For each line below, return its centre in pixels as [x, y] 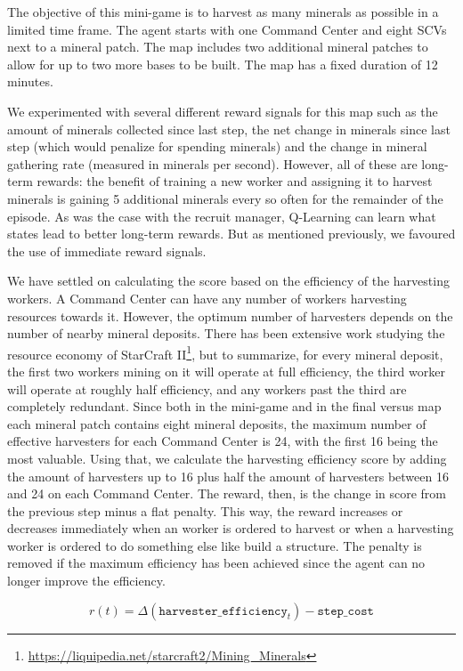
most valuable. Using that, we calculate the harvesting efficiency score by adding [227, 458]
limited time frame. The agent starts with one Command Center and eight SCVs [227, 29]
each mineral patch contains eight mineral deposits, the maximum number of [217, 423]
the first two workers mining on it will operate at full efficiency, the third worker [226, 371]
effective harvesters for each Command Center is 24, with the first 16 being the [223, 441]
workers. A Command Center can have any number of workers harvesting [207, 298]
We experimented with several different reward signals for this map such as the [223, 111]
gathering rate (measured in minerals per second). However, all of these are [212, 163]
